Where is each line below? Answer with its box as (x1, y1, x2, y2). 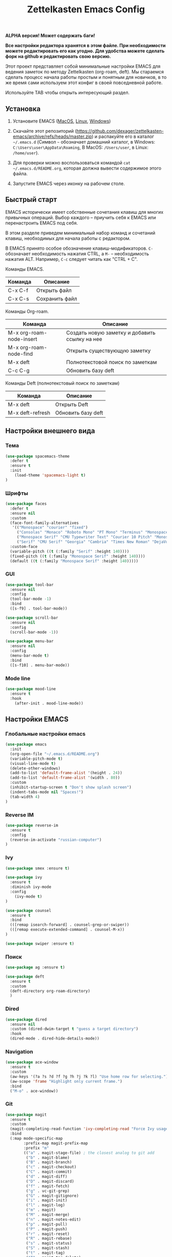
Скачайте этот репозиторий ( (12, 128, 77, 134)
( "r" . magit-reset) (26, 1231, 70, 1236)
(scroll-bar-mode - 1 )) (10, 630, 58, 635)
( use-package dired (5, 1017, 47, 1022)
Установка (5, 104, 41, 113)
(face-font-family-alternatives (10, 520, 79, 525)
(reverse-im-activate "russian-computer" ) (10, 837, 102, 842)
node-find (8, 350, 33, 357)
